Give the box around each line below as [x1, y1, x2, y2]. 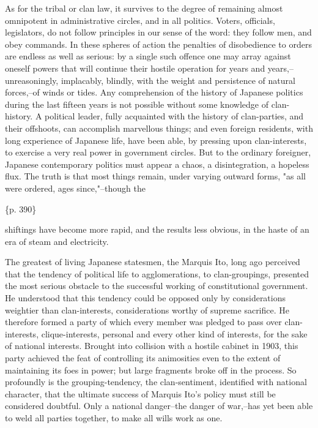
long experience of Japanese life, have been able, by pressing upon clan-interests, [5, 133, 307, 146]
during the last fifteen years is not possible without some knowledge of [5, 97, 269, 110]
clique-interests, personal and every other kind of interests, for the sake [41, 327, 308, 340]
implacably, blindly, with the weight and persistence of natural [61, 73, 295, 86]
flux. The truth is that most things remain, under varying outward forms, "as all [5, 170, 306, 182]
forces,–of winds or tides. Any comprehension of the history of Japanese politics [5, 86, 303, 99]
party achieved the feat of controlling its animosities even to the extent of [5, 351, 281, 364]
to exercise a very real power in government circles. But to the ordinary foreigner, [5, 146, 311, 159]
